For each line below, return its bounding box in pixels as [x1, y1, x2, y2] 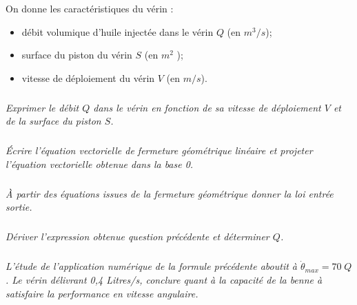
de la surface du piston [6, 114, 101, 128]
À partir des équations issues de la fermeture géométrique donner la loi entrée [6, 186, 334, 200]
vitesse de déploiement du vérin [21, 70, 155, 85]
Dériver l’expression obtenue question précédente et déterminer [6, 229, 269, 244]
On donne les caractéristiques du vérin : [6, 1, 174, 15]
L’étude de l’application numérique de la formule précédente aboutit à [6, 259, 297, 273]
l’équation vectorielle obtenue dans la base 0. [6, 156, 194, 171]
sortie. [6, 200, 32, 214]
